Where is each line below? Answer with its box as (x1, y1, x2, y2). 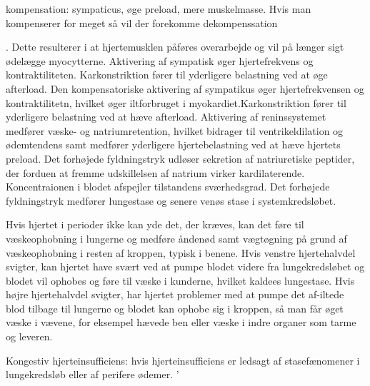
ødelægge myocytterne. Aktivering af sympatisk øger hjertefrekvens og (6, 53, 314, 68)
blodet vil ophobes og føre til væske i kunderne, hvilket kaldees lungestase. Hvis (6, 273, 355, 288)
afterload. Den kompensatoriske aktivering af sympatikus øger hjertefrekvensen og (6, 81, 364, 96)
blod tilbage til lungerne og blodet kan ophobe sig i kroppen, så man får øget (6, 300, 344, 315)
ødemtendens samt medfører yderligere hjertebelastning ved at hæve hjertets (6, 137, 341, 152)
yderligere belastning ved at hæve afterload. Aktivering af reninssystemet (6, 109, 326, 124)
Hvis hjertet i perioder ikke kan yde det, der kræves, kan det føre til (6, 217, 304, 232)
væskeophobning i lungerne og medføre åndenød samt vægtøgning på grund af (6, 230, 347, 245)
